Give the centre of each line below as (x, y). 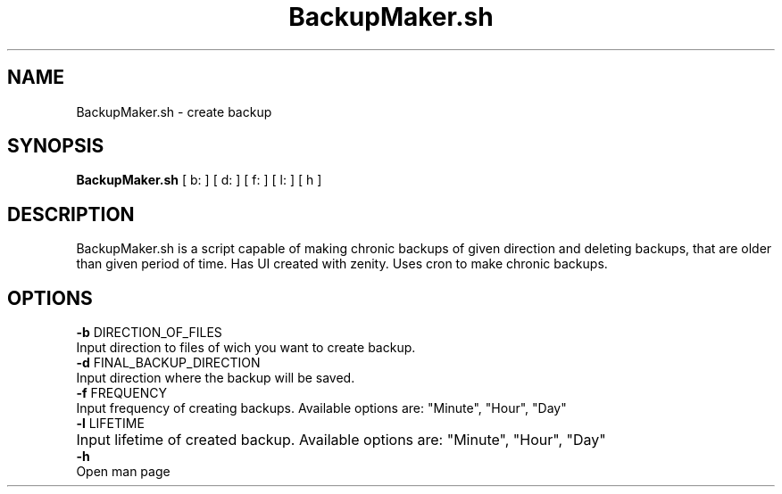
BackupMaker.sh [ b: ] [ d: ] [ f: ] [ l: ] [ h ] (199, 180)
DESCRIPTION (71, 214)
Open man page (123, 472)
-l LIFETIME (110, 424)
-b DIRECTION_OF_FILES (149, 333)
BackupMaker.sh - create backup (174, 111)
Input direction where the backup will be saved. (216, 378)
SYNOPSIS (56, 146)
